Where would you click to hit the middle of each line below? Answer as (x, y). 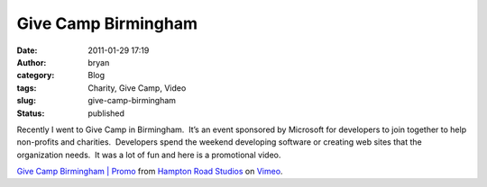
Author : (32, 62)
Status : (31, 113)
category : (36, 76)
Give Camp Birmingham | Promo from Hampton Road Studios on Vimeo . (150, 172)
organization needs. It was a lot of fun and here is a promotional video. (149, 155)
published (106, 113)
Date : (27, 50)
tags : (27, 88)
